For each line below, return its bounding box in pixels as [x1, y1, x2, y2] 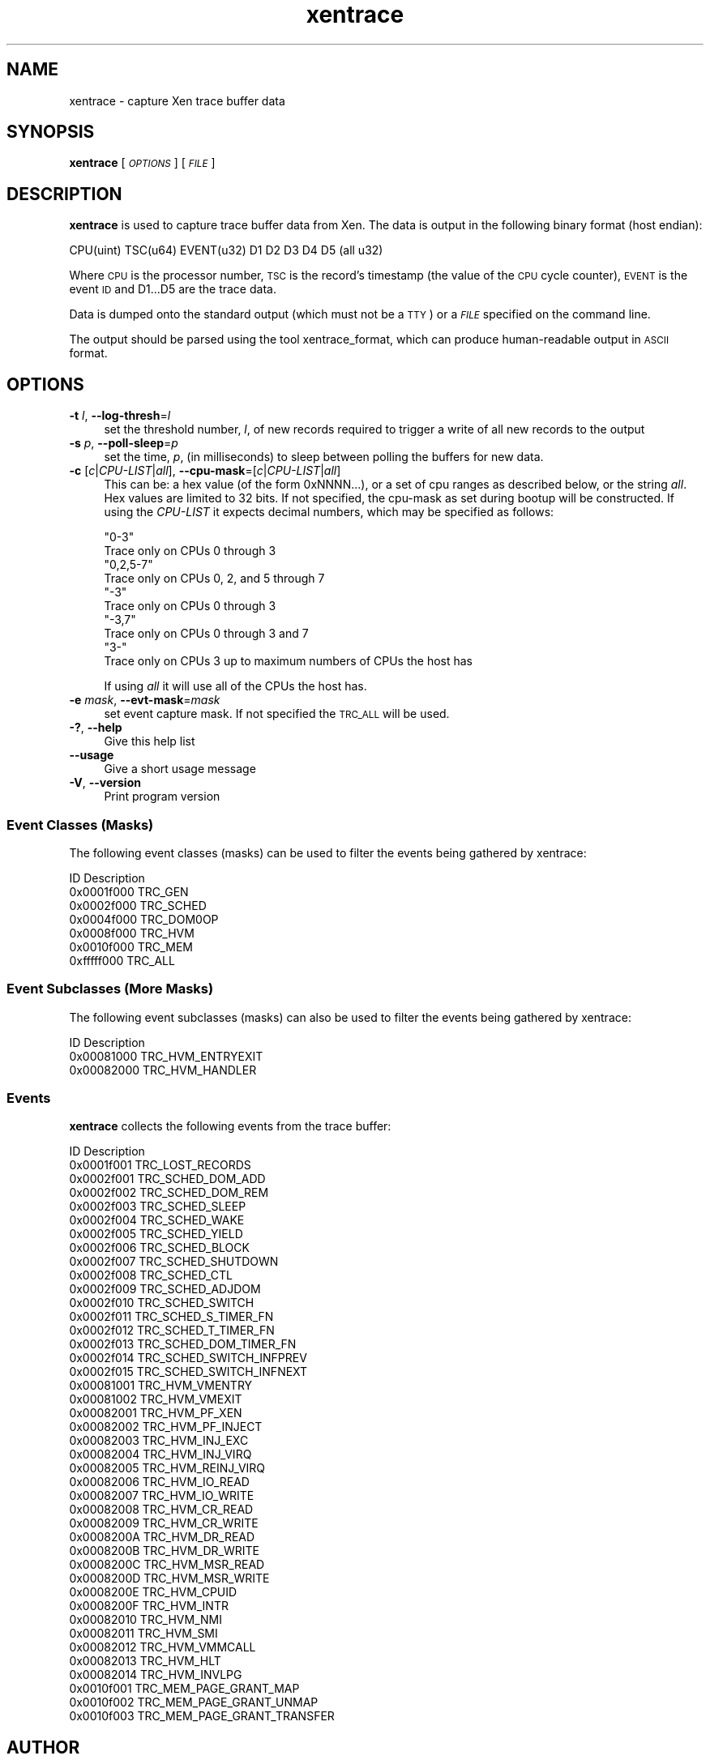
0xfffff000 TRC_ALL [69, 953, 175, 968]
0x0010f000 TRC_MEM [69, 939, 193, 954]
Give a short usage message [104, 762, 256, 776]
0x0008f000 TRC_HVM [69, 925, 195, 940]
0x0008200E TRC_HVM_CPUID [69, 1585, 237, 1600]
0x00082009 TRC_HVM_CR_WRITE [69, 1516, 259, 1531]
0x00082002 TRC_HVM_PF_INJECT [69, 1420, 263, 1434]
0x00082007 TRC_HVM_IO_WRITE [69, 1489, 254, 1503]
